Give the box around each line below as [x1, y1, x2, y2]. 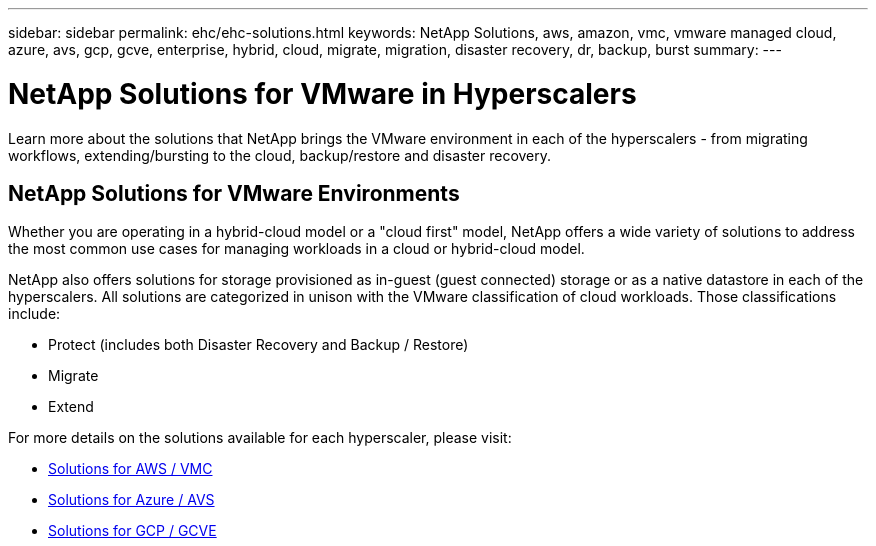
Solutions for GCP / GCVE [48, 522, 217, 540]
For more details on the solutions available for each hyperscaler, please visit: [8, 429, 512, 447]
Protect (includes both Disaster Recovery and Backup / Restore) [48, 336, 469, 354]
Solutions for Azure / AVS [48, 491, 215, 509]
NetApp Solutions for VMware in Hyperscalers [8, 76, 637, 111]
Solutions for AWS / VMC [48, 460, 213, 478]
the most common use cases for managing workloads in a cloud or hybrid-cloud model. [8, 240, 585, 258]
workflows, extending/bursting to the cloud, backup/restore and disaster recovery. [8, 146, 552, 164]
